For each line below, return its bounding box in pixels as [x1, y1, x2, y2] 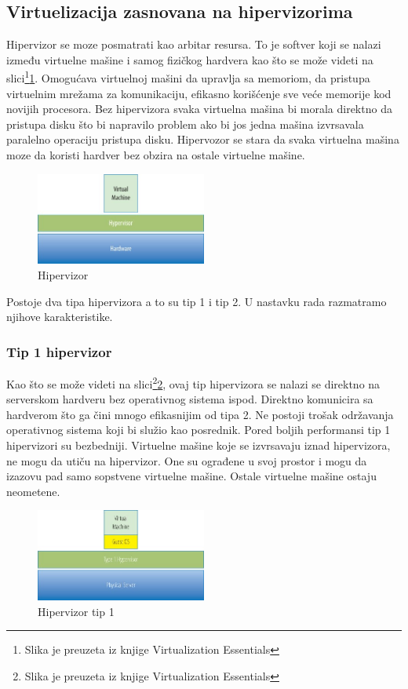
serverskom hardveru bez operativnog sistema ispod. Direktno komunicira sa [6, 391, 373, 407]
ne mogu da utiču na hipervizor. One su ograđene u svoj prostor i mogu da [6, 452, 367, 468]
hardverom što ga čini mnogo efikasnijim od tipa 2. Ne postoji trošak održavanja [6, 406, 394, 422]
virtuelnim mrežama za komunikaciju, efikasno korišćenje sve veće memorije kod [6, 85, 392, 101]
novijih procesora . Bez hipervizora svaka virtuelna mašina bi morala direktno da [6, 100, 392, 117]
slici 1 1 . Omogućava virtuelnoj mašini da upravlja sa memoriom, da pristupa [6, 67, 370, 86]
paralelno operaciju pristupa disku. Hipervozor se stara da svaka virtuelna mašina [6, 131, 399, 148]
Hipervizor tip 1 [38, 603, 115, 619]
